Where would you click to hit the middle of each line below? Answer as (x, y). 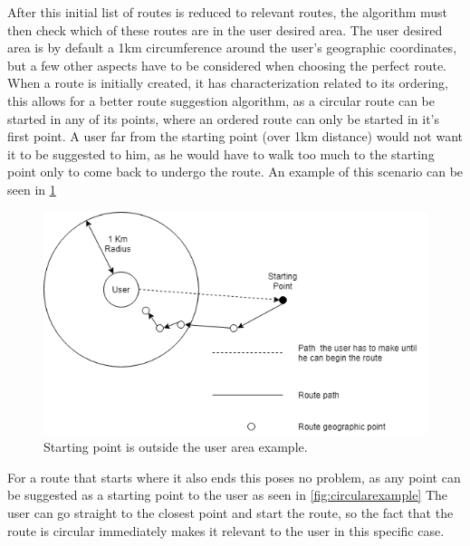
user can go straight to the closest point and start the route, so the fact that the (230, 513)
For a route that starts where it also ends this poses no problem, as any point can (234, 477)
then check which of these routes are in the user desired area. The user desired (225, 29)
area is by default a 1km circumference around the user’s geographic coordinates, (232, 48)
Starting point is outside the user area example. (176, 447)
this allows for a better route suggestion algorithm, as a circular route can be (221, 100)
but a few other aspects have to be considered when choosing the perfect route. (227, 65)
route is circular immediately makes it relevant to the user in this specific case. (226, 530)
